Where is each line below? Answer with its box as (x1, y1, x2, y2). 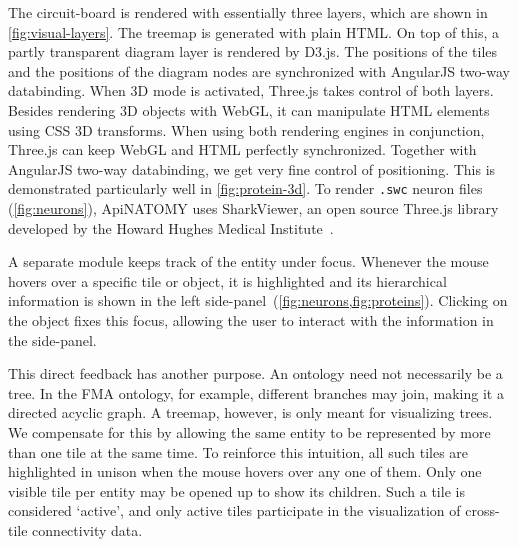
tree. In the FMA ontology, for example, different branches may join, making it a (8, 382, 504, 403)
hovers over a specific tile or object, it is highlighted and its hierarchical (8, 270, 447, 291)
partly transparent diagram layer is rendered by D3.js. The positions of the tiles (8, 41, 498, 62)
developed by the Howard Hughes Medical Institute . (8, 217, 334, 238)
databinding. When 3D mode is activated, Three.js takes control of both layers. (8, 80, 494, 101)
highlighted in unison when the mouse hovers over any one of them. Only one (8, 461, 482, 482)
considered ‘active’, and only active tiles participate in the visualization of (8, 500, 461, 521)
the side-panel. (8, 329, 97, 350)
